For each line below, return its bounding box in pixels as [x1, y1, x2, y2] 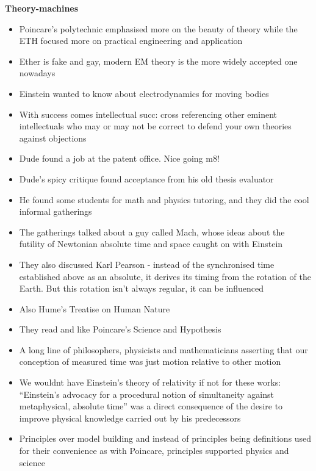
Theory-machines [5, 2, 79, 14]
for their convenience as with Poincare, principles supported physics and [19, 444, 289, 457]
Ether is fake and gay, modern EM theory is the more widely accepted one [19, 54, 298, 67]
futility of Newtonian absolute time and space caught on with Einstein [19, 237, 283, 250]
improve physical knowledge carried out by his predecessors [19, 411, 241, 424]
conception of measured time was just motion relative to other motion [19, 355, 281, 368]
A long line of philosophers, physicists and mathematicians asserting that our [19, 343, 308, 356]
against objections [19, 131, 87, 144]
